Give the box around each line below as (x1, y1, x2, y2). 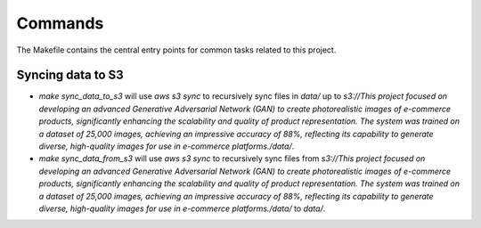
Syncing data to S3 (16, 68, 124, 83)
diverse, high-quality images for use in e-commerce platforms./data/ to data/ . (38, 203, 326, 214)
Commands (16, 13, 104, 33)
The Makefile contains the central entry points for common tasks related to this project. (16, 45, 337, 55)
